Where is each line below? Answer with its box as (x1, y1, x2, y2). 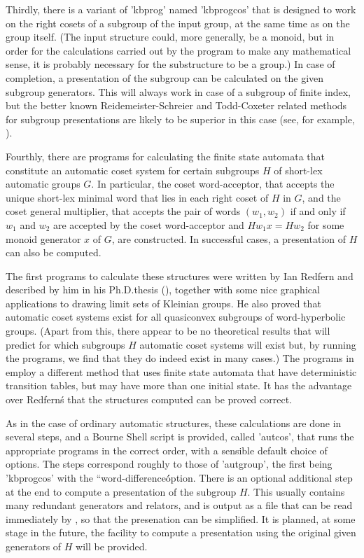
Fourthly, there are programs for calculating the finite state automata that (6, 148, 325, 163)
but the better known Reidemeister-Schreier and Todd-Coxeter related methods (6, 98, 347, 113)
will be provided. (76, 538, 148, 553)
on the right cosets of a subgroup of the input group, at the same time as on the (6, 15, 350, 30)
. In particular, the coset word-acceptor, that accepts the (91, 176, 335, 191)
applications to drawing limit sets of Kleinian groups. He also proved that (6, 295, 321, 310)
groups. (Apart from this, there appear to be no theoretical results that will (6, 323, 330, 338)
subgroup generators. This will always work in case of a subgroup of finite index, (6, 84, 351, 99)
